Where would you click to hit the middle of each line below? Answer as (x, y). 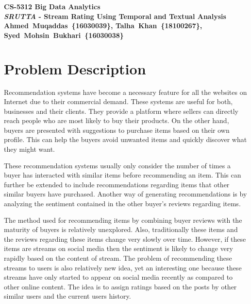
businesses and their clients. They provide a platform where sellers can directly (121, 111)
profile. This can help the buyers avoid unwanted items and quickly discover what (125, 139)
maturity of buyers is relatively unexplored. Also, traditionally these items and (121, 229)
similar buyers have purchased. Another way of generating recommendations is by (125, 194)
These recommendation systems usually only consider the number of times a (117, 165)
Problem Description (75, 68)
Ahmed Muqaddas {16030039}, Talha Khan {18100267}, (103, 26)
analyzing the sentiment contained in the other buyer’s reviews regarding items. (122, 204)
